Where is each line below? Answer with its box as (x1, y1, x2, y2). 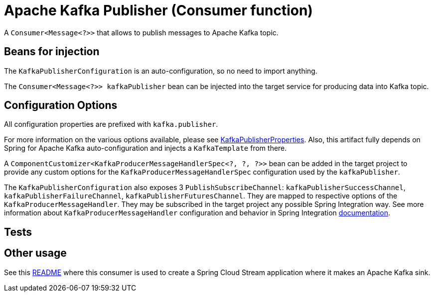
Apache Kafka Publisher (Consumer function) (4, 2, 313, 19)
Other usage (4, 247, 67, 260)
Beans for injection (4, 45, 100, 58)
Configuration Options (4, 99, 118, 112)
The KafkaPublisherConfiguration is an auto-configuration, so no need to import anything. (4, 66, 317, 75)
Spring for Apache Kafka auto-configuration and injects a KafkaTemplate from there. (4, 144, 287, 153)
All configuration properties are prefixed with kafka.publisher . (4, 120, 218, 129)
